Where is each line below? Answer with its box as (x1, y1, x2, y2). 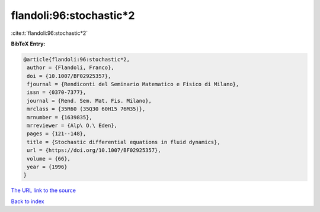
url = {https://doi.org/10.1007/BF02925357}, (27, 147, 161, 154)
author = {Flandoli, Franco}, (27, 64, 115, 71)
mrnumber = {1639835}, (27, 114, 93, 120)
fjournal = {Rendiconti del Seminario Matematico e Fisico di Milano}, (27, 81, 239, 88)
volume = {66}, (27, 155, 71, 162)
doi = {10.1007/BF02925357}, (27, 73, 111, 79)
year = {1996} (27, 164, 68, 170)
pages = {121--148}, (27, 131, 87, 137)
